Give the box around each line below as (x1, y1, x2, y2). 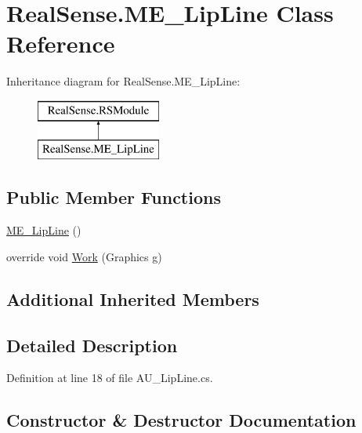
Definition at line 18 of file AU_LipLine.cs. (6, 369, 213, 386)
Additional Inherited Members (6, 286, 259, 311)
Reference (6, 27, 115, 60)
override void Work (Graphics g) (6, 248, 162, 264)
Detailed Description (6, 333, 178, 357)
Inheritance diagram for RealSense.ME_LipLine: (6, 73, 241, 89)
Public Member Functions (6, 185, 221, 209)
